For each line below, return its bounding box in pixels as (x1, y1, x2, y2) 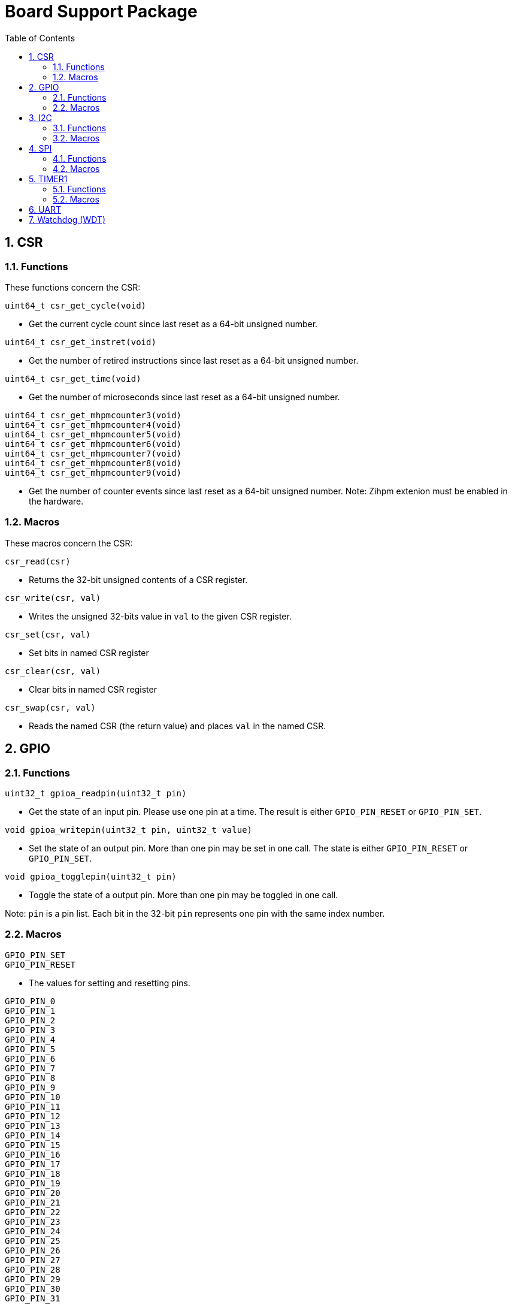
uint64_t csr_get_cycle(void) (5, 300, 147, 310)
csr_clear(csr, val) (5, 666, 101, 676)
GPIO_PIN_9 (5, 1082, 56, 1092)
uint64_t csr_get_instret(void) (5, 337, 156, 347)
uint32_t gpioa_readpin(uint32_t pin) (5, 788, 187, 798)
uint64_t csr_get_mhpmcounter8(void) (5, 458, 182, 468)
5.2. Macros (53, 194, 99, 204)
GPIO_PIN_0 (5, 996, 56, 1006)
